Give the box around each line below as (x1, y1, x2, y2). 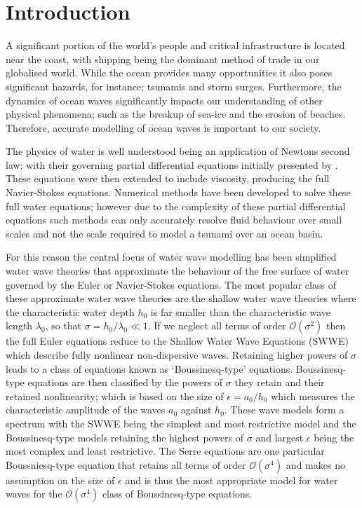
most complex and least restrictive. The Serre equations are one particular (6, 444, 325, 458)
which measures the (271, 388, 355, 403)
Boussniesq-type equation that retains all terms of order (6, 457, 246, 472)
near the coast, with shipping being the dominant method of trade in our (6, 51, 320, 66)
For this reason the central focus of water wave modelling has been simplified (6, 249, 337, 264)
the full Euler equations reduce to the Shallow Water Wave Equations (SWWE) (6, 334, 349, 348)
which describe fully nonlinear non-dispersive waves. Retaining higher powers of (6, 348, 348, 362)
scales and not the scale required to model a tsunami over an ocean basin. (6, 226, 323, 240)
